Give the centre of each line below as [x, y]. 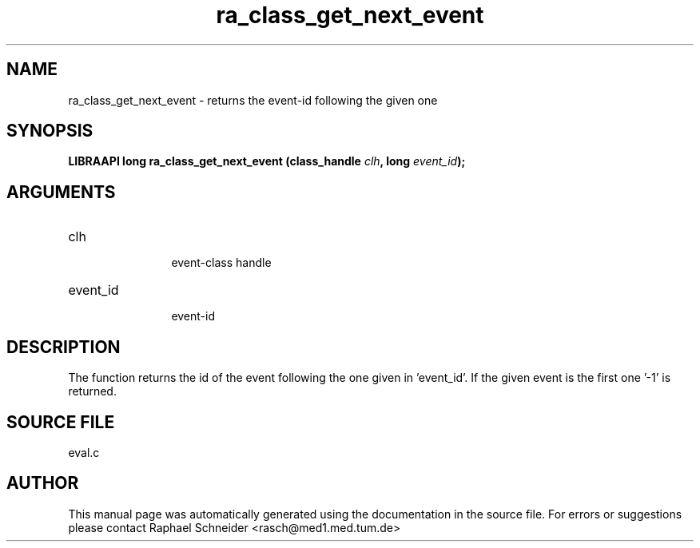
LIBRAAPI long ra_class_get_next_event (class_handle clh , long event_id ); [267, 161]
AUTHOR [43, 483]
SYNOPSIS [50, 131]
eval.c [84, 452]
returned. [92, 391]
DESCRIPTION [64, 347]
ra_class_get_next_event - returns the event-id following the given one [253, 100]
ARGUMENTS [61, 192]
